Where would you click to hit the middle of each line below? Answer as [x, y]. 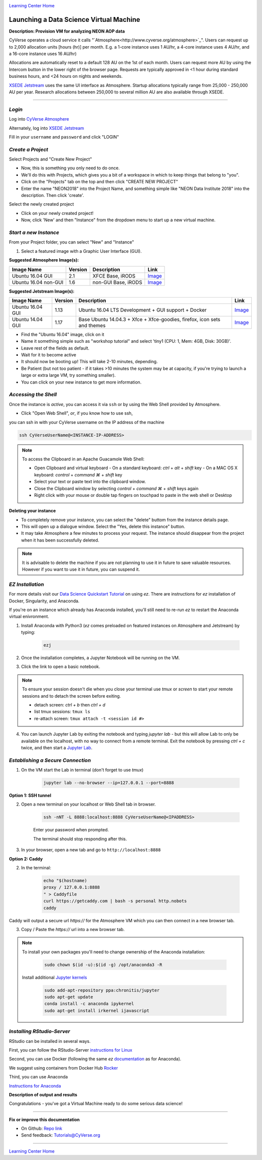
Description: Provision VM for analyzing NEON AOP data [67, 31]
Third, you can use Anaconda [38, 1077]
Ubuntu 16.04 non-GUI [38, 282]
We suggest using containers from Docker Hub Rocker [64, 1068]
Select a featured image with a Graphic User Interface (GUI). [82, 251]
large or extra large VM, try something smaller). [68, 375]
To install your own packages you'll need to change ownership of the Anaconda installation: [114, 952]
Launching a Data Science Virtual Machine [74, 19]
